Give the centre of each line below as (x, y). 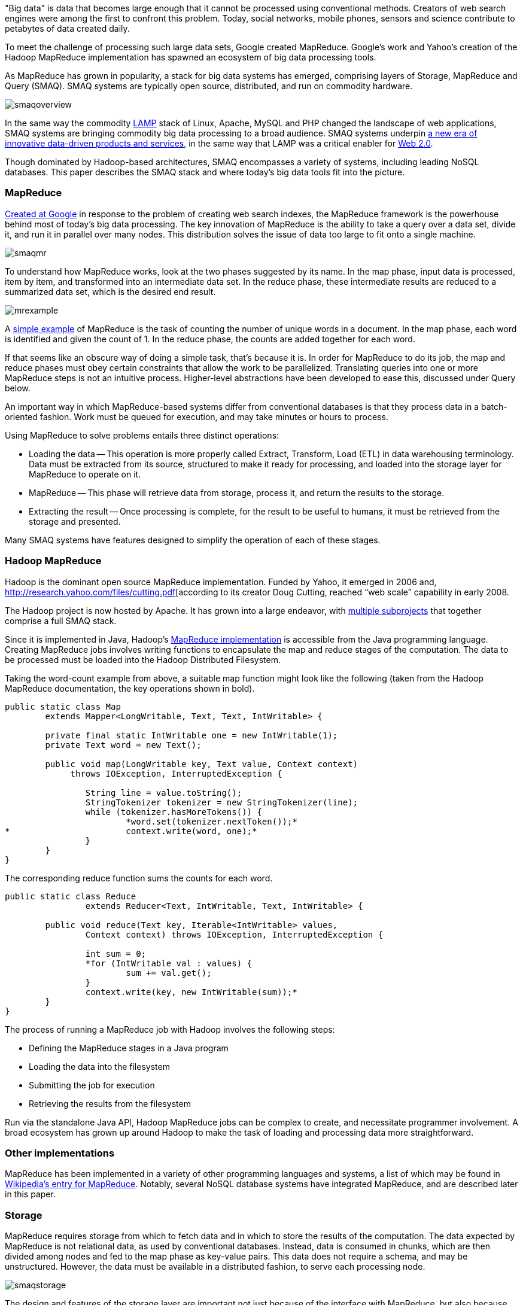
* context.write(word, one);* (131, 831)
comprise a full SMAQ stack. (61, 620)
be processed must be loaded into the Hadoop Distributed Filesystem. (143, 659)
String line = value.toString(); (164, 793)
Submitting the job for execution (92, 1085)
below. (18, 388)
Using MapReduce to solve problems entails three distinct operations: (142, 435)
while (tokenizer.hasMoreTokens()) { (174, 812)
